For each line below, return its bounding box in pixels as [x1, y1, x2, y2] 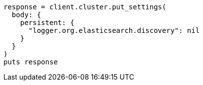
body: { [11, 11, 41, 19]
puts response [3, 58, 58, 66]
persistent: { [20, 19, 75, 27]
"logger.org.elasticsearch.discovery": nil [28, 27, 200, 34]
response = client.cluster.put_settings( [3, 3, 166, 11]
